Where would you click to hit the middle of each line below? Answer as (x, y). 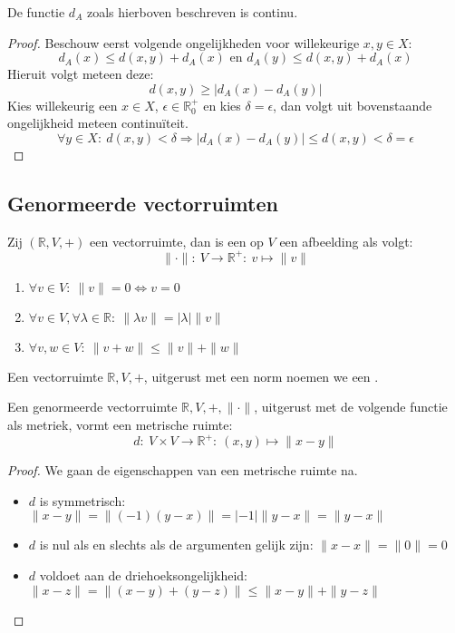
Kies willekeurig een (63, 105)
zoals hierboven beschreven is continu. (192, 12)
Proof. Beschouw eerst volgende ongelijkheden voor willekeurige (184, 42)
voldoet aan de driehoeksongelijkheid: (143, 575)
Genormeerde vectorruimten (143, 203)
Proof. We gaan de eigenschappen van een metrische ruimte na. (183, 470)
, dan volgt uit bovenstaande (353, 105)
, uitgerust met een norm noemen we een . (261, 376)
